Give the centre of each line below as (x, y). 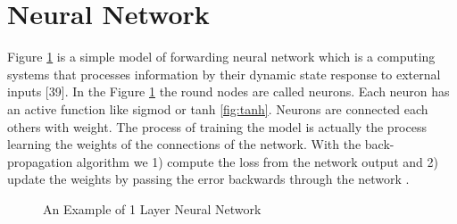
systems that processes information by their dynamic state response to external (224, 74)
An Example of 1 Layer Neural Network (152, 208)
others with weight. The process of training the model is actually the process (217, 126)
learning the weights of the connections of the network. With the (184, 144)
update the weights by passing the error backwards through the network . (208, 179)
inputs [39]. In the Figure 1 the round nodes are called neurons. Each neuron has (228, 91)
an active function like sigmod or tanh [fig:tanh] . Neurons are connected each (218, 108)
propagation (40, 161)
